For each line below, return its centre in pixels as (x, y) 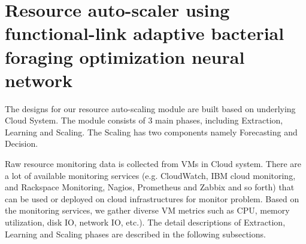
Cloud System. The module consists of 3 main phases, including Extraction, (144, 120)
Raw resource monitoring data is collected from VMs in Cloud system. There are (153, 164)
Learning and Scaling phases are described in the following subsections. (135, 234)
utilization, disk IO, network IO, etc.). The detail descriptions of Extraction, (145, 222)
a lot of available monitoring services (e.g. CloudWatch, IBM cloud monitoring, (150, 175)
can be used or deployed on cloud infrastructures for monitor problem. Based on (152, 198)
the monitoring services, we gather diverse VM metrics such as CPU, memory (147, 210)
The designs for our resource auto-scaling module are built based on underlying (150, 108)
